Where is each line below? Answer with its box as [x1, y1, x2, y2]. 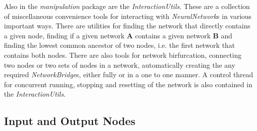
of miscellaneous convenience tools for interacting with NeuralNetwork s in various [4, 10, 252, 21]
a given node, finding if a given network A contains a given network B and [4, 30, 232, 40]
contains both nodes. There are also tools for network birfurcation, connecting [4, 49, 242, 60]
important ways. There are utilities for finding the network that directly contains [4, 20, 251, 31]
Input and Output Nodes [4, 113, 136, 129]
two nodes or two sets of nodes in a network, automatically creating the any [4, 59, 236, 70]
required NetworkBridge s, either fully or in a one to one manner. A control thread [4, 69, 254, 80]
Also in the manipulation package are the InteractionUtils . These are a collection [4, 1, 250, 11]
